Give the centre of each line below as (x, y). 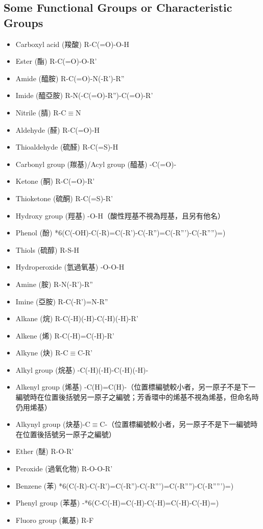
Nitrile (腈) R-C (41, 112)
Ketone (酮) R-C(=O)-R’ (55, 181)
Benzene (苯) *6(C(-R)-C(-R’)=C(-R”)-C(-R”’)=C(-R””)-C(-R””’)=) (125, 485)
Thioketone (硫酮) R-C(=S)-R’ (64, 198)
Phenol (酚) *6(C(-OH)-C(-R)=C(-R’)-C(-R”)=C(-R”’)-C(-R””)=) (121, 233)
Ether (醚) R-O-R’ (45, 451)
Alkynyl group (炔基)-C (53, 424)
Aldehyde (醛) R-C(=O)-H (58, 129)
